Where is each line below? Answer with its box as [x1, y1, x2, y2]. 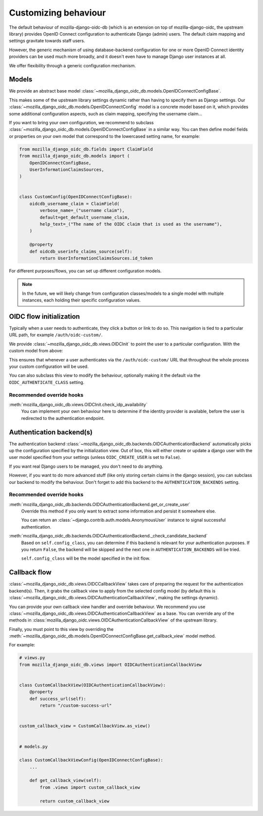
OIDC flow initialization [9, 312, 80, 321]
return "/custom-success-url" [39, 703, 112, 708]
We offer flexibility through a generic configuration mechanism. [9, 62, 136, 68]
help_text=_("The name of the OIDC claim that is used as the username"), [39, 222, 223, 227]
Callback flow [9, 568, 52, 577]
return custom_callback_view [39, 798, 110, 804]
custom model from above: [9, 348, 63, 354]
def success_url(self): [29, 696, 86, 702]
